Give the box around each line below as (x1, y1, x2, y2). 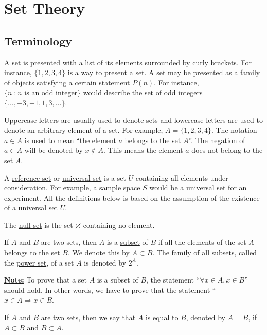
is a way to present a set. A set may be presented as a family (67, 67, 260, 78)
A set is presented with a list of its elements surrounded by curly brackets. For (4, 57, 252, 67)
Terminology (4, 32, 72, 48)
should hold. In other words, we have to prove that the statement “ (4, 284, 216, 295)
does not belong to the (191, 145, 263, 155)
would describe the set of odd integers (83, 87, 203, 98)
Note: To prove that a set (4, 274, 87, 285)
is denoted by (84, 257, 127, 268)
